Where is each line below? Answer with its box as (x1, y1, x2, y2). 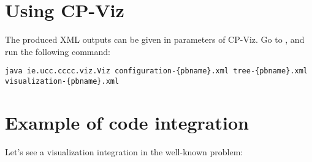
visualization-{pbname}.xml (5, 76, 120, 86)
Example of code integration (5, 109, 249, 134)
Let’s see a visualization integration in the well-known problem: (5, 145, 243, 158)
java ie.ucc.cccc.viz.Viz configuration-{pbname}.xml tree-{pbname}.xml (5, 67, 308, 76)
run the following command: (5, 45, 110, 57)
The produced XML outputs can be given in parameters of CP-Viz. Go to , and (5, 33, 305, 46)
